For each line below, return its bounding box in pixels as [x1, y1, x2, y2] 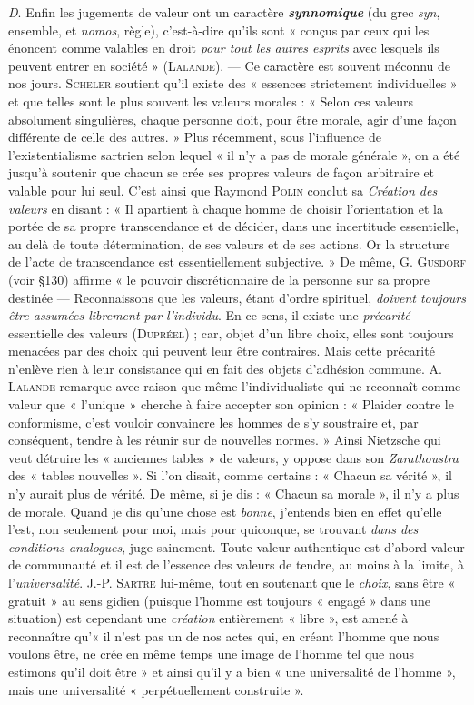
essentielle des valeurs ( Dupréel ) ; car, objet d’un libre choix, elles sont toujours [8, 323, 454, 342]
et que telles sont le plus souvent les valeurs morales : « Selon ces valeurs [8, 91, 413, 110]
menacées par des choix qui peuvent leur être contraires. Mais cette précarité [8, 341, 435, 360]
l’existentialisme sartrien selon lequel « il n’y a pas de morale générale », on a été [8, 145, 460, 164]
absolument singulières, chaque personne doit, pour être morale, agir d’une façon [8, 109, 457, 128]
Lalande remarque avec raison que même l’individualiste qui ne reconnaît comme [8, 377, 461, 396]
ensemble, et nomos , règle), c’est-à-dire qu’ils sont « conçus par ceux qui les [8, 20, 430, 39]
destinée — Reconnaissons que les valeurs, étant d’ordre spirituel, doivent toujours [8, 287, 466, 307]
